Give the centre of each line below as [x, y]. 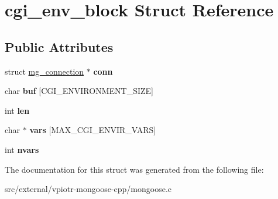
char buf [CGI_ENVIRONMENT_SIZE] [79, 91]
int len [17, 110]
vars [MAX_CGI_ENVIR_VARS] [93, 130]
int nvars [22, 149]
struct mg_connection [44, 71]
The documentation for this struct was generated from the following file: [134, 169]
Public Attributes [59, 46]
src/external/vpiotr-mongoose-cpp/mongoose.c [88, 189]
